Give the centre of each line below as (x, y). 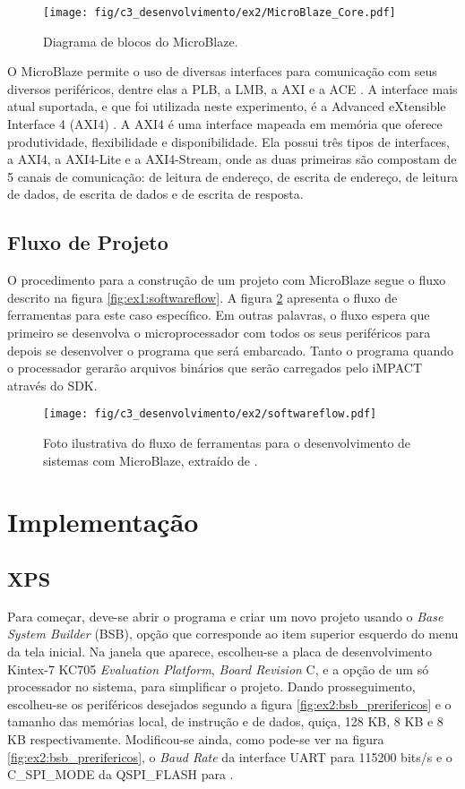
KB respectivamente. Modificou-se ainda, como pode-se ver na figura (196, 738)
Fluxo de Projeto (88, 242)
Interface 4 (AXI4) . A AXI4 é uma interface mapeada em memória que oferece (225, 124)
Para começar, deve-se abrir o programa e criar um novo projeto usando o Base (225, 616)
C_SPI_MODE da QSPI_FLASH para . (121, 774)
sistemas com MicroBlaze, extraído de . (151, 460)
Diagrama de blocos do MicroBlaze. (141, 41)
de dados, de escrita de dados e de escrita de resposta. (155, 194)
